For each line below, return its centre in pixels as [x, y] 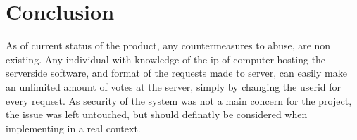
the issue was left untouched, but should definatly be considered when [157, 114]
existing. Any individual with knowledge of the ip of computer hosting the [166, 59]
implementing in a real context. [73, 128]
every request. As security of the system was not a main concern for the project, [179, 100]
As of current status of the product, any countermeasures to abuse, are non [168, 45]
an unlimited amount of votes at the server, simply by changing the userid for [174, 86]
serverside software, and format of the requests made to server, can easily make [176, 73]
